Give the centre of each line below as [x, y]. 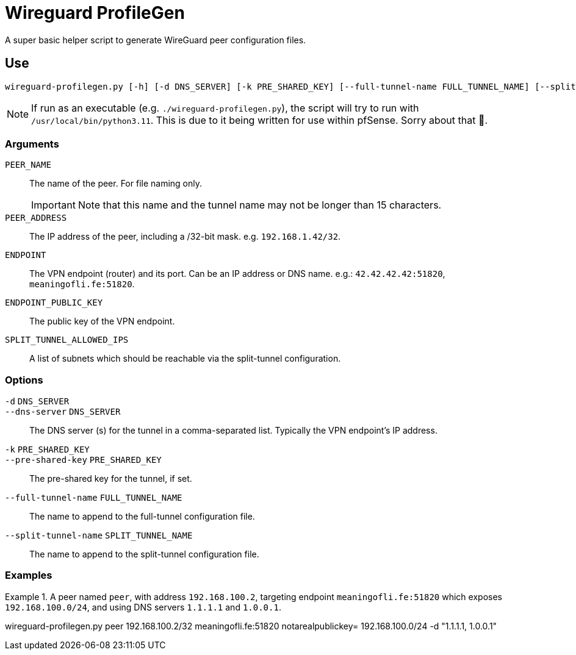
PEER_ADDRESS [36, 218]
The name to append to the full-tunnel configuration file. [142, 517]
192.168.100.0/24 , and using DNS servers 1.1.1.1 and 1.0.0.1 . [143, 607]
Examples [29, 575]
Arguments [32, 144]
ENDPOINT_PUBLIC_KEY [54, 303]
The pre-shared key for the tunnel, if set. [111, 479]
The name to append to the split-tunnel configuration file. [144, 554]
